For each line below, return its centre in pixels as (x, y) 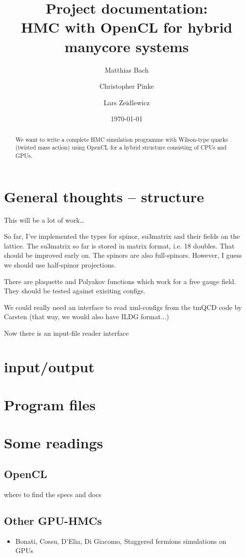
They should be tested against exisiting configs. (75, 291)
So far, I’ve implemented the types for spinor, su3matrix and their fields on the (122, 236)
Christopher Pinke (127, 86)
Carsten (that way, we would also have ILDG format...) (87, 317)
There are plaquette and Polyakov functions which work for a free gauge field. (120, 281)
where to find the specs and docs (53, 494)
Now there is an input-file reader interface (66, 333)
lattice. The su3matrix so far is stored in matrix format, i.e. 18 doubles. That (119, 245)
